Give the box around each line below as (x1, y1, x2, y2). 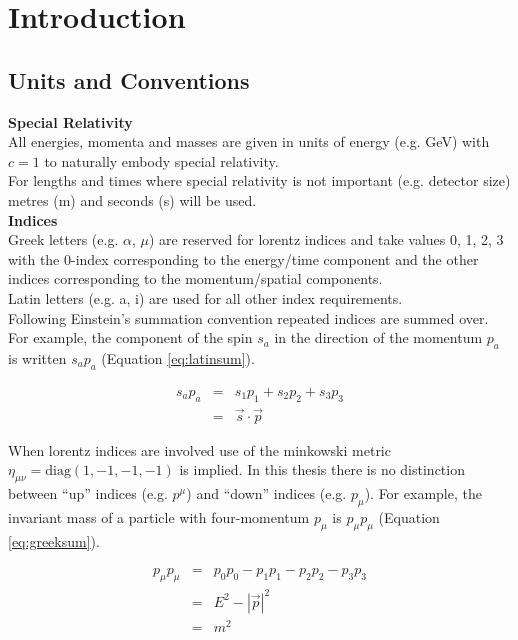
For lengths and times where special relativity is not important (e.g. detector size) (8, 170, 511, 191)
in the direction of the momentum (274, 327, 483, 348)
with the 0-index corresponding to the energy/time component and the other (8, 248, 479, 269)
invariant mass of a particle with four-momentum (8, 506, 310, 527)
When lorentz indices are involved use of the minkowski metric (8, 439, 391, 460)
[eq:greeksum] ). (8, 530, 100, 551)
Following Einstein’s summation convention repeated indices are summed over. (8, 307, 489, 328)
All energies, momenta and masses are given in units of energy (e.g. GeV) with (8, 131, 490, 152)
